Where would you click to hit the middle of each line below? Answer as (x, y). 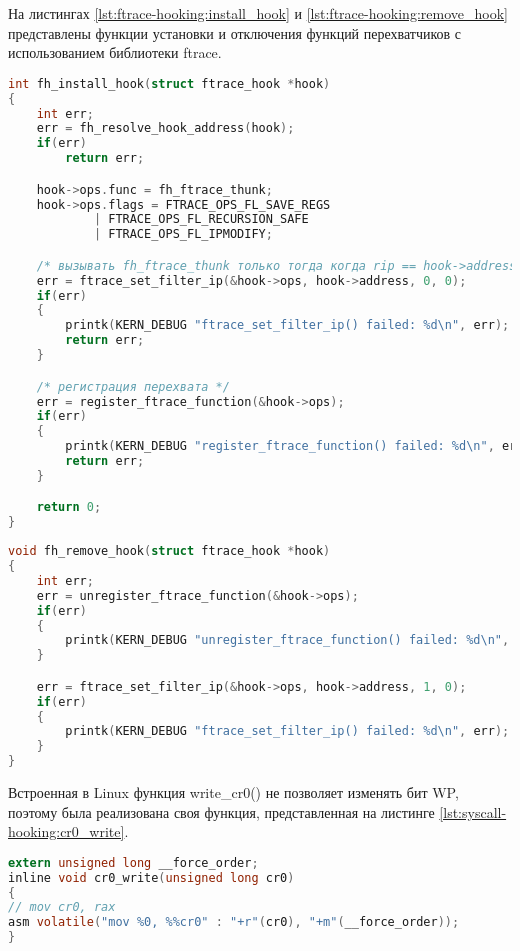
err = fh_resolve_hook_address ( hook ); (165, 128)
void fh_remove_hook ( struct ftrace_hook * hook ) (169, 551)
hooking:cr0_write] (66, 831)
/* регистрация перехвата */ (133, 386)
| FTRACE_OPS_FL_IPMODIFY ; (183, 234)
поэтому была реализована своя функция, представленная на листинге (221, 811)
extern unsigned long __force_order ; (133, 862)
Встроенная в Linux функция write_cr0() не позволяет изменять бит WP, (233, 792)
